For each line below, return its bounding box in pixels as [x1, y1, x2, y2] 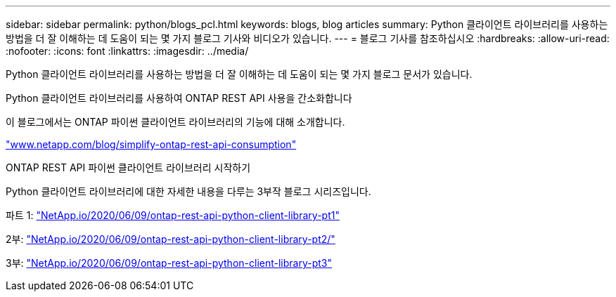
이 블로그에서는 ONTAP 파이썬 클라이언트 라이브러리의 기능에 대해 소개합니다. [6, 116, 345, 128]
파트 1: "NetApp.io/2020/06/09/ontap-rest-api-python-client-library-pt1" [6, 209, 340, 221]
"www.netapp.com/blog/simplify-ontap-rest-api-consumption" [6, 138, 297, 150]
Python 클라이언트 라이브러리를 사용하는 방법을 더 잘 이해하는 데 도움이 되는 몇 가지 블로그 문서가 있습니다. [6, 68, 473, 80]
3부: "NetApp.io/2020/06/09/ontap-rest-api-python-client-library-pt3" [6, 257, 333, 269]
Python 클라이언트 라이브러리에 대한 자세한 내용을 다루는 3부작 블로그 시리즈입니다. [6, 185, 371, 197]
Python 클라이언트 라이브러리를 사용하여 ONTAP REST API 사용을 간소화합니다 [6, 92, 352, 104]
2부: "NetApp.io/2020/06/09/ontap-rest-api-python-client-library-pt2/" [6, 233, 335, 245]
